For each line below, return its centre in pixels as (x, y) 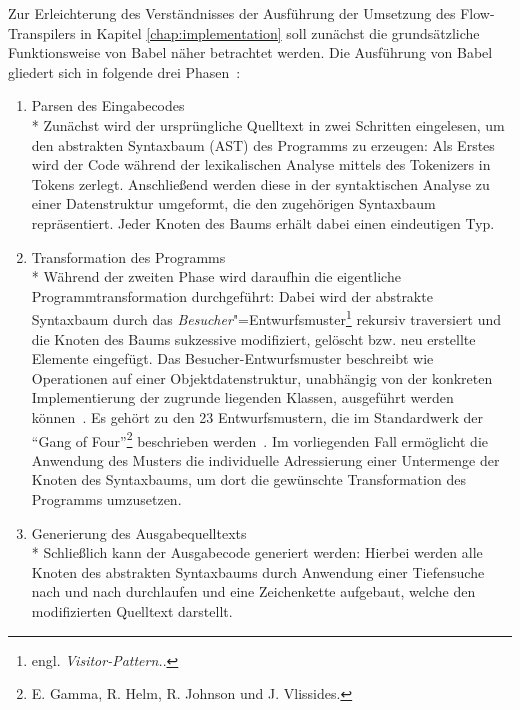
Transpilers (42, 32)
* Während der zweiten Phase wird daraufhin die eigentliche (216, 276)
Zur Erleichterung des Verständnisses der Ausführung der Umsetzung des (232, 13)
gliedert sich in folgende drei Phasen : (124, 71)
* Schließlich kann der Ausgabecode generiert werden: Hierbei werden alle (257, 552)
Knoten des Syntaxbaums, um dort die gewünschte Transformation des (248, 479)
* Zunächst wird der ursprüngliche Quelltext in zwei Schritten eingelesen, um (268, 124)
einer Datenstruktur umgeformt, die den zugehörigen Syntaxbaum (233, 203)
